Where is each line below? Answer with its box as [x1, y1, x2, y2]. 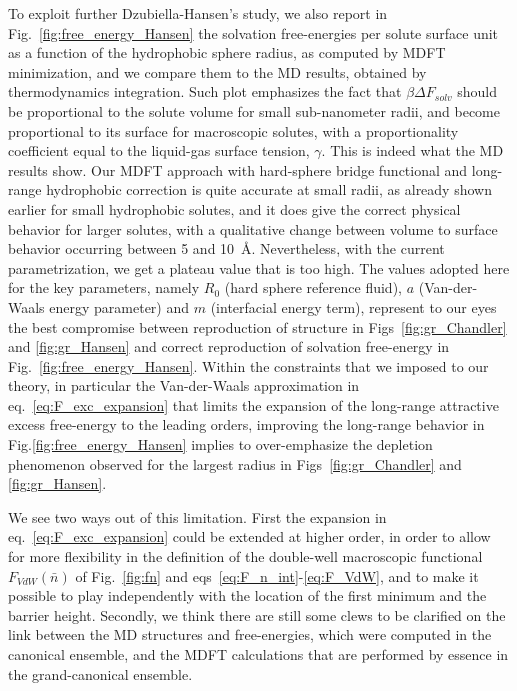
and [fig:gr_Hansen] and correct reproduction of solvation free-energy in [8, 336, 450, 357]
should [457, 81, 498, 102]
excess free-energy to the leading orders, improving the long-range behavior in [8, 414, 485, 435]
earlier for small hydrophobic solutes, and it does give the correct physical [8, 198, 461, 219]
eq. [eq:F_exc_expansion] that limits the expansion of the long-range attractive [8, 394, 499, 415]
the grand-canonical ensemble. [8, 663, 193, 684]
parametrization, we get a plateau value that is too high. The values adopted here [8, 257, 510, 278]
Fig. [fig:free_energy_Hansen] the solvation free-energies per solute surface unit [8, 22, 499, 43]
